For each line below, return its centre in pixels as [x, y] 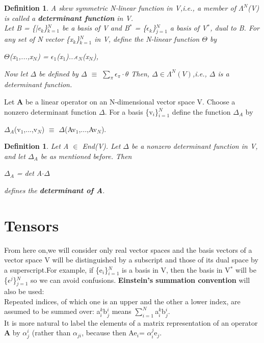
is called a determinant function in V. [69, 18]
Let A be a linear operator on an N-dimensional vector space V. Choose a [120, 101]
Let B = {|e [23, 28]
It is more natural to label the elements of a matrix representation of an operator [131, 322]
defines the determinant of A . [55, 190]
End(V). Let [101, 146]
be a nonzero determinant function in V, [194, 146]
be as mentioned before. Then [86, 156]
